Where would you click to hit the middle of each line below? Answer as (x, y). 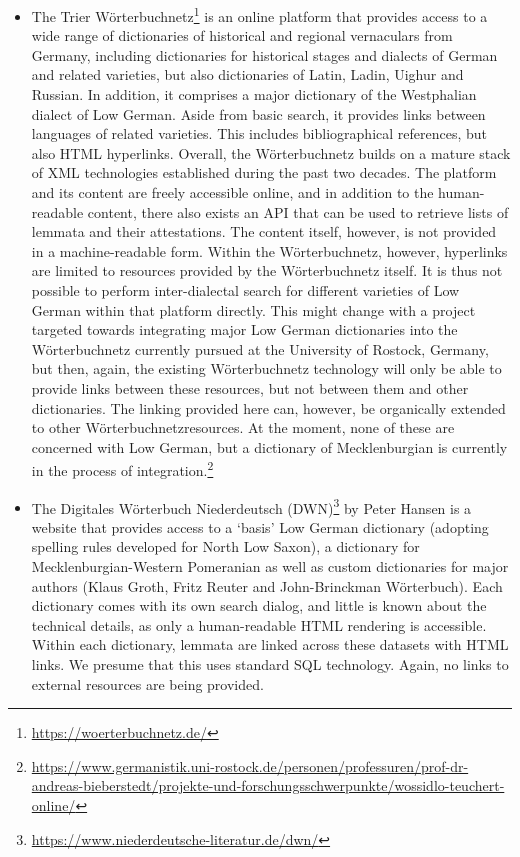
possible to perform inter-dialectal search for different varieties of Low (245, 289)
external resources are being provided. (147, 683)
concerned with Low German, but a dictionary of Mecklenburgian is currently (269, 446)
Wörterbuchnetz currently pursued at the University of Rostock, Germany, (260, 348)
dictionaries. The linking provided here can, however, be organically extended (268, 407)
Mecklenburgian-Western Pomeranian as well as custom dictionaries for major (270, 566)
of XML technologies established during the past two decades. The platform (264, 172)
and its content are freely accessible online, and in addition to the (232, 192)
